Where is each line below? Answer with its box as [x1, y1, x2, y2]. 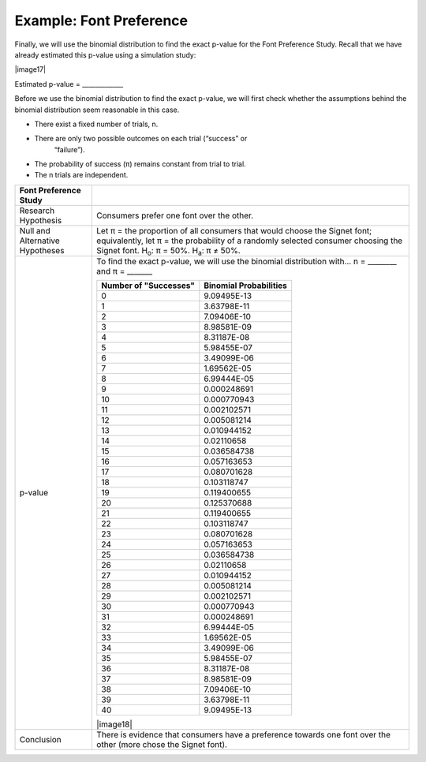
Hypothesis [19, 215, 62, 226]
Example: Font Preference [14, 12, 189, 29]
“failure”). [54, 144, 86, 154]
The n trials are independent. [34, 170, 129, 180]
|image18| [95, 719, 133, 730]
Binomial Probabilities [204, 280, 288, 291]
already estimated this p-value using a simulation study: [14, 50, 196, 59]
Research [19, 205, 55, 216]
